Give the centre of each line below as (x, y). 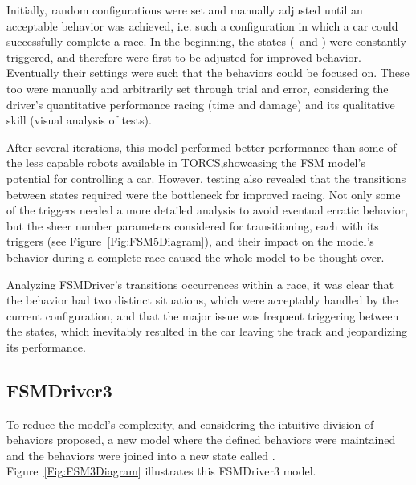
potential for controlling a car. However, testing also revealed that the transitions (206, 178)
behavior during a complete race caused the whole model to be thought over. (196, 257)
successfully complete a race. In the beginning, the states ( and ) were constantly (206, 41)
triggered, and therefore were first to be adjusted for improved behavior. (184, 57)
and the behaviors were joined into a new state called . (141, 455)
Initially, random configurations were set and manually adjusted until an (185, 10)
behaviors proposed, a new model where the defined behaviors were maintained (201, 440)
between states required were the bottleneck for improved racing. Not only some (204, 194)
